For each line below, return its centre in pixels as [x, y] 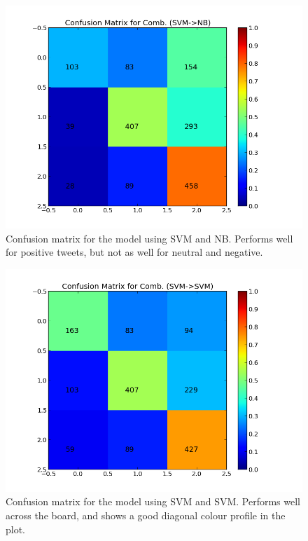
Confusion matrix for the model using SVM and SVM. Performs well [153, 501]
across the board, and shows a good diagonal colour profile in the [146, 515]
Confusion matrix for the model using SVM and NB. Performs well [149, 238]
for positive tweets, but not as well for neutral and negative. [134, 252]
